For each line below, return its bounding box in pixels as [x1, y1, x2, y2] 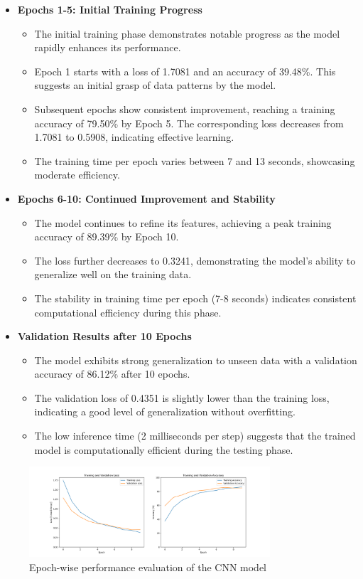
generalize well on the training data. [34, 267, 192, 282]
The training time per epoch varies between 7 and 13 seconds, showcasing [34, 153, 355, 168]
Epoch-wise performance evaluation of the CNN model [29, 560, 267, 575]
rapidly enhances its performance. [34, 40, 181, 55]
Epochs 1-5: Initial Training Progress [17, 2, 202, 16]
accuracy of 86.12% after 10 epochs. [34, 366, 190, 381]
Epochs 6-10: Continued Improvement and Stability [17, 191, 276, 206]
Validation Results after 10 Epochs [17, 329, 192, 344]
